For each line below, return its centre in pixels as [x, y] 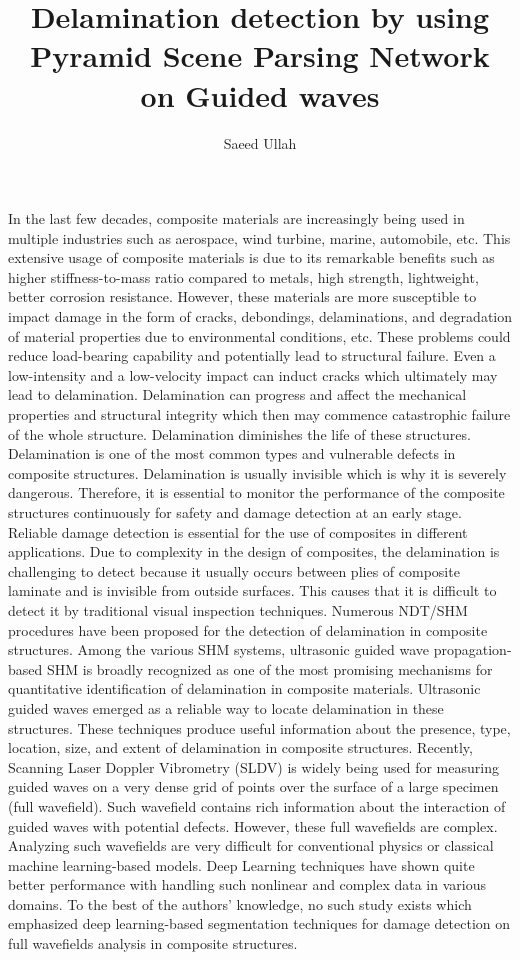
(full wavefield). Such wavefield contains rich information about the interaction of [257, 805]
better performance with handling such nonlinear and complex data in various [247, 884]
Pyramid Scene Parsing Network [260, 55]
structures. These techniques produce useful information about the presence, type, [259, 727]
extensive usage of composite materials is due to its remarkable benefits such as [251, 257]
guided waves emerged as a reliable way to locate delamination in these [226, 707]
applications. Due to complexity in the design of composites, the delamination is [254, 551]
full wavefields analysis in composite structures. [153, 943]
